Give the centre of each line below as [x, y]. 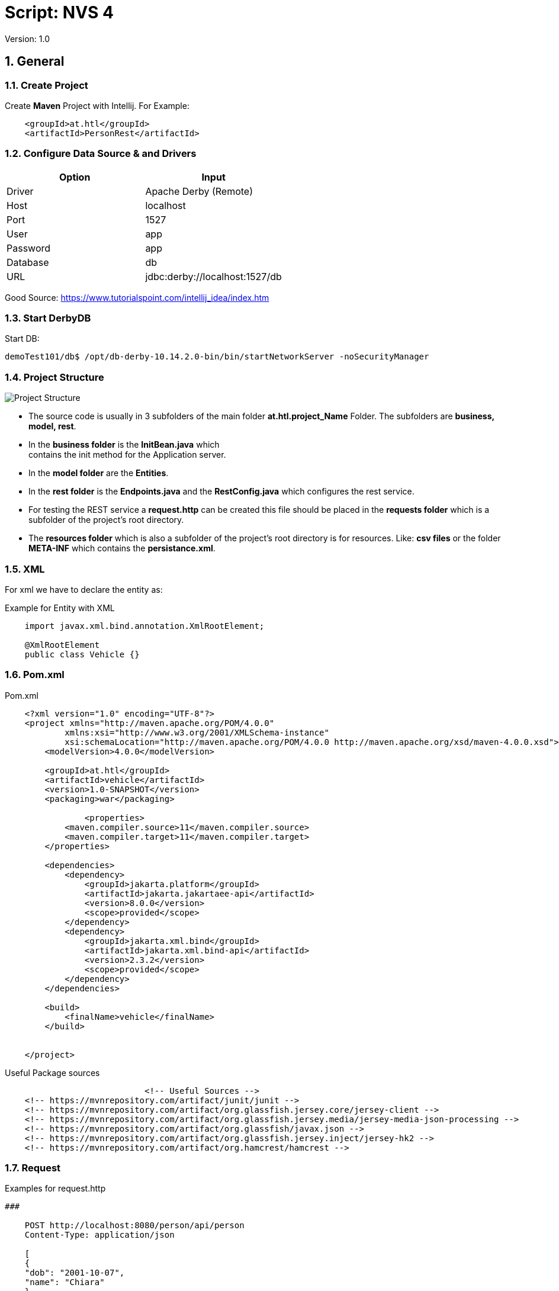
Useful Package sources [52, 1072]
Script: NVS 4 [59, 12]
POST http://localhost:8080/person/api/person [134, 1226]
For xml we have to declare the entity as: [84, 589]
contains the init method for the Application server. [127, 455]
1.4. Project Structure [54, 377]
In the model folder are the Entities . [99, 473]
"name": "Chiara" [65, 1282]
